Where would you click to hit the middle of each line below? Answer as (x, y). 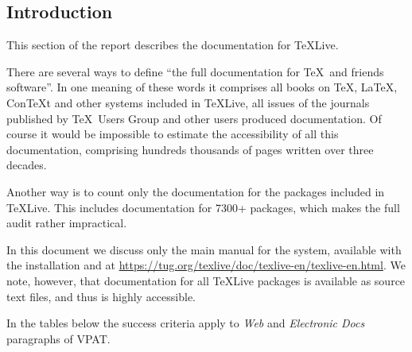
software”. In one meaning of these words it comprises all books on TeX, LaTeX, (202, 87)
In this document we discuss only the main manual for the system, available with (204, 249)
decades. (27, 165)
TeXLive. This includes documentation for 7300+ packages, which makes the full (203, 207)
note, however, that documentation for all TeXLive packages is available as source (206, 280)
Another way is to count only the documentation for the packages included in (196, 191)
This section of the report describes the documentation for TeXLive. (173, 45)
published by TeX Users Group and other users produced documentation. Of (194, 118)
